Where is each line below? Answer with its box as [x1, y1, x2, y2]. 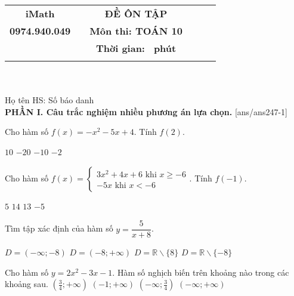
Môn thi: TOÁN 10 [89, 24, 182, 38]
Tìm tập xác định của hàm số [5, 222, 113, 235]
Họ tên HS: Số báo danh [5, 94, 94, 106]
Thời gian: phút [95, 41, 177, 55]
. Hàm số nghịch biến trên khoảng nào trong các [112, 266, 289, 278]
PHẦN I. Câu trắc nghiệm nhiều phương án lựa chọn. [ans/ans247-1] [5, 105, 287, 118]
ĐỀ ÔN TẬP [104, 7, 168, 20]
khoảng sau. [5, 277, 48, 290]
